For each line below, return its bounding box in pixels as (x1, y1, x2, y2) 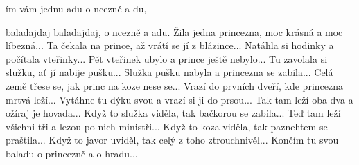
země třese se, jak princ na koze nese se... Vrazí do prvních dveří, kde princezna (6, 78, 343, 93)
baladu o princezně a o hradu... (6, 146, 138, 160)
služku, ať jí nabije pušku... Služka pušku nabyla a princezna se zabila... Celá (6, 65, 333, 79)
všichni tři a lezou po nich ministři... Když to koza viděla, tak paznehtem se (6, 119, 328, 133)
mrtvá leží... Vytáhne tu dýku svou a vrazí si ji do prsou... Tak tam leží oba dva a (6, 92, 353, 106)
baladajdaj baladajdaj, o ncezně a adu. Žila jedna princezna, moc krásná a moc (6, 24, 343, 39)
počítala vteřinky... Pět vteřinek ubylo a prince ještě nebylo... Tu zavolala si (6, 51, 328, 66)
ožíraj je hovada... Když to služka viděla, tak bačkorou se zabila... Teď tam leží (6, 106, 341, 120)
